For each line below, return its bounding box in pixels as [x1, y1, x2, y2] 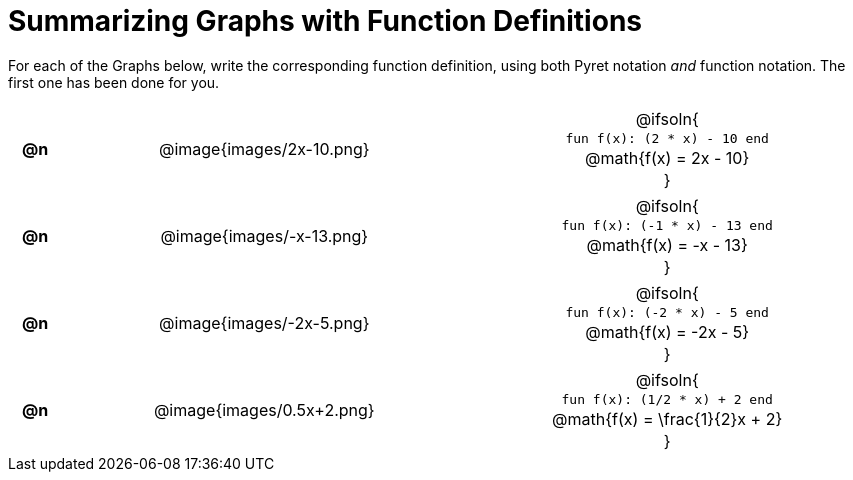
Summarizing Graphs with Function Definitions [8, 4, 642, 38]
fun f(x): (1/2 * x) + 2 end [561, 391, 773, 407]
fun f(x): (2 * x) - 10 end [565, 130, 769, 146]
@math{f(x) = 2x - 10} [585, 147, 750, 168]
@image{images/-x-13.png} [160, 226, 369, 247]
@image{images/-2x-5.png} [159, 313, 370, 334]
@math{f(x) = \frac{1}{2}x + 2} [552, 408, 783, 429]
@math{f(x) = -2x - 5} [585, 321, 750, 342]
